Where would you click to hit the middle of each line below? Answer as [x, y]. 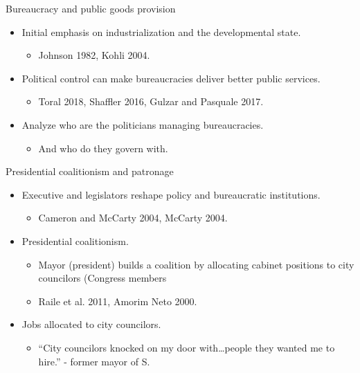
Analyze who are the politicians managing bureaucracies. [143, 124]
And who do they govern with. [103, 148]
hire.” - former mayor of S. [94, 361]
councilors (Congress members [102, 278]
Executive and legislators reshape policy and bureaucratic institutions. [171, 194]
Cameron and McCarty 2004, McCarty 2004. [133, 218]
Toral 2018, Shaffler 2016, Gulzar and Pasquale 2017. [151, 101]
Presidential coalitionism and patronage [90, 171]
